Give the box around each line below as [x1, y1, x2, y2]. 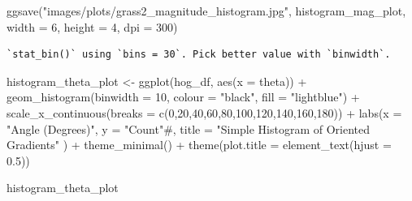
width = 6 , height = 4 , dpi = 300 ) [7, 18, 178, 35]
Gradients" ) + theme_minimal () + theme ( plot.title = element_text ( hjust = [7, 136, 392, 153]
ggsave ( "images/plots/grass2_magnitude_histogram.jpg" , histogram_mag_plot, [7, 2, 406, 19]
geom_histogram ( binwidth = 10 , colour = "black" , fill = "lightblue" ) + [7, 88, 360, 105]
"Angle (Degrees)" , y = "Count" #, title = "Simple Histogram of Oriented [7, 120, 371, 137]
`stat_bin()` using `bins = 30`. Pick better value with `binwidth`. [7, 49, 391, 61]
